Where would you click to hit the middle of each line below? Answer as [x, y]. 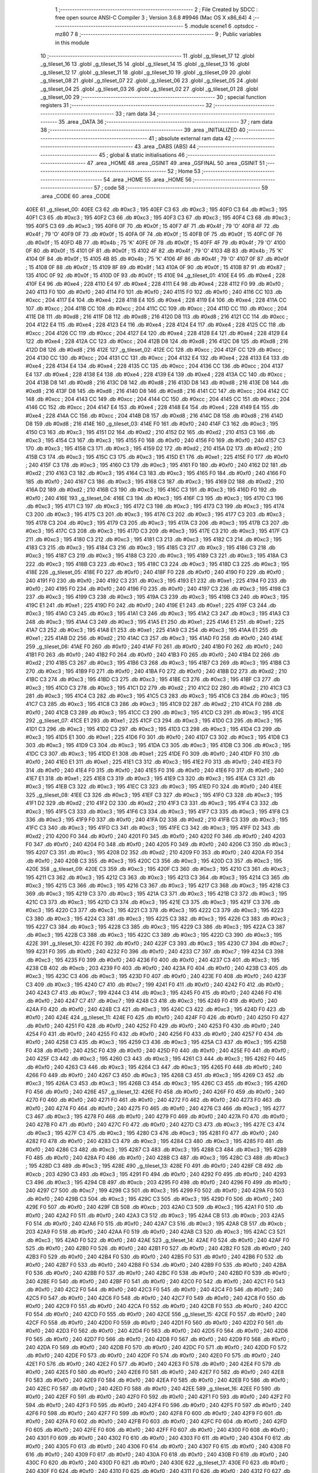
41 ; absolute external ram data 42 [190, 138]
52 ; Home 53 [184, 171]
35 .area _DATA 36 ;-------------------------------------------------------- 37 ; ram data [166, 122]
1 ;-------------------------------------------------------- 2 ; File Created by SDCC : [157, 9]
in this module [72, 42]
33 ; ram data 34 [135, 113]
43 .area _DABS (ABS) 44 [165, 147]
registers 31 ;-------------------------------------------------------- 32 [126, 105]
